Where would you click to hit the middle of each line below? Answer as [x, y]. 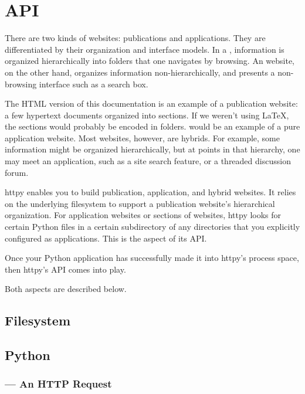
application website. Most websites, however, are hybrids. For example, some [142, 137]
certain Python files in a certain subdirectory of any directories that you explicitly [152, 227]
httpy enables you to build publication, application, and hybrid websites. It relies [150, 192]
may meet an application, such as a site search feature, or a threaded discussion [148, 161]
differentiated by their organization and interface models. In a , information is [145, 49]
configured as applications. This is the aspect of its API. [106, 238]
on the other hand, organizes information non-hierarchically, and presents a [140, 72]
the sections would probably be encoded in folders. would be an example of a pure [152, 126]
